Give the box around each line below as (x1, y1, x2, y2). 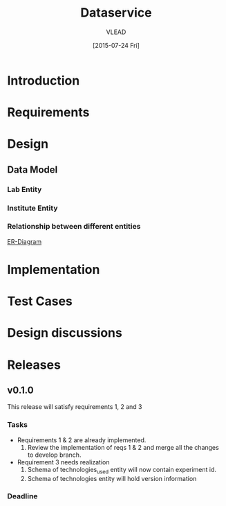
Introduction (7, 73, 80, 88)
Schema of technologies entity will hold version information (27, 474, 197, 482)
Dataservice (80, 5, 152, 21)
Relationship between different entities (7, 222, 141, 232)
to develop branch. (27, 451, 82, 459)
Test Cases (7, 293, 73, 309)
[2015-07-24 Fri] (92, 41, 140, 49)
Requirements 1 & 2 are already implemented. (17, 435, 147, 444)
